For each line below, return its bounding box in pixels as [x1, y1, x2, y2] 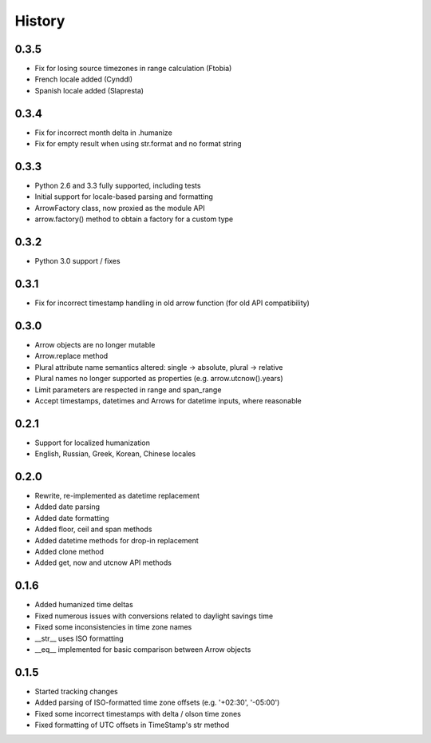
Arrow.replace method [34, 352, 109, 361]
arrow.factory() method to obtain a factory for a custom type [34, 214, 234, 224]
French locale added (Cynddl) [34, 74, 133, 84]
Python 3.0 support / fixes [34, 256, 121, 266]
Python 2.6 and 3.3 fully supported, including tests [34, 181, 201, 191]
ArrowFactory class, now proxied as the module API [34, 203, 205, 213]
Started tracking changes [34, 686, 119, 696]
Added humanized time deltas [34, 600, 133, 610]
